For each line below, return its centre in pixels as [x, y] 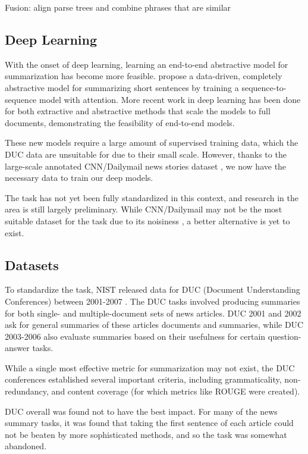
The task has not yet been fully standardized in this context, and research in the [152, 197]
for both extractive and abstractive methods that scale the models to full [138, 111]
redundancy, [27, 391]
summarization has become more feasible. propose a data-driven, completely [144, 76]
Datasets [32, 264]
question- [285, 336]
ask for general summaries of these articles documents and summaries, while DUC [154, 325]
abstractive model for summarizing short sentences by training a [122, 87]
